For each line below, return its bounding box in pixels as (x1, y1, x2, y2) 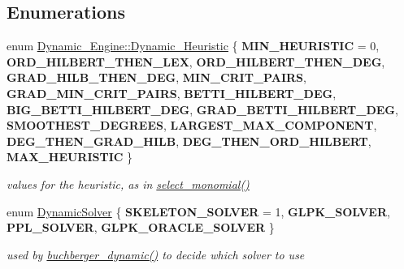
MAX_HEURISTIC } (7, 148, 133, 165)
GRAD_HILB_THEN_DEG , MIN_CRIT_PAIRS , (7, 69, 306, 86)
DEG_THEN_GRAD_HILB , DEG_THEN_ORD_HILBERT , (7, 132, 371, 149)
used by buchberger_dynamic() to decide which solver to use (7, 246, 305, 263)
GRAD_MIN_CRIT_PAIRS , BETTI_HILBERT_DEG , (7, 84, 337, 101)
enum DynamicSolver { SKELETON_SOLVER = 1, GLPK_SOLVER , (7, 203, 390, 220)
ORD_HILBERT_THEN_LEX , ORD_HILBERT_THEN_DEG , (7, 53, 385, 70)
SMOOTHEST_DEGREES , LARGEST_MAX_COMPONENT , (7, 117, 377, 134)
